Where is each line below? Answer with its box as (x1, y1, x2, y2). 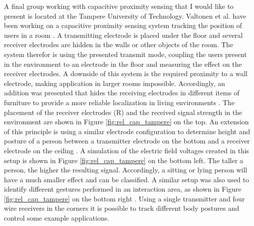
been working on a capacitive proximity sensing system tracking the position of (4, 20, 242, 30)
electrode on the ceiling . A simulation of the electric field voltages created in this (4, 145, 249, 155)
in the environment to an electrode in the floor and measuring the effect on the (4, 58, 242, 69)
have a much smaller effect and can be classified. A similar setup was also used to (4, 174, 249, 184)
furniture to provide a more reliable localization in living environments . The (4, 97, 235, 107)
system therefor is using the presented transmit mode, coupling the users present (4, 49, 247, 59)
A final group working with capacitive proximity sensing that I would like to (4, 1, 234, 11)
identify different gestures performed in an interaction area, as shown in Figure (4, 184, 242, 194)
